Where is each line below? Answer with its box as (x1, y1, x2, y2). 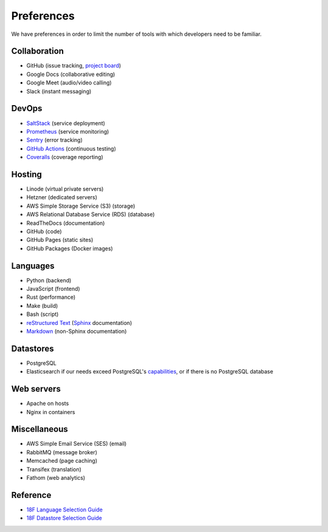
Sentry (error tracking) (26, 137, 83, 144)
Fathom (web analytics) (26, 474, 86, 482)
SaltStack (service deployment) (26, 119, 106, 127)
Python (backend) (26, 276, 72, 284)
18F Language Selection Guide (26, 506, 103, 513)
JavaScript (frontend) (26, 285, 80, 293)
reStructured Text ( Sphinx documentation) (26, 319, 132, 326)
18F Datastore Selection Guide (26, 514, 103, 522)
